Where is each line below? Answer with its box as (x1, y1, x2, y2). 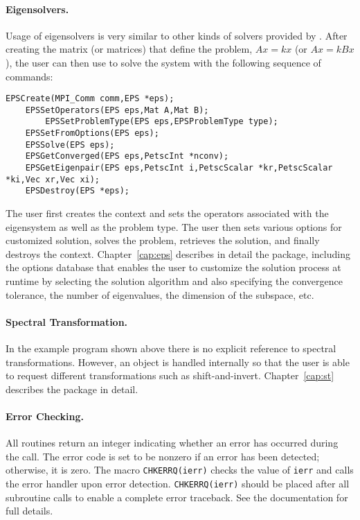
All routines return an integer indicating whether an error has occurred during (6, 435, 339, 450)
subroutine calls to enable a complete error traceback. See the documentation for (6, 489, 348, 504)
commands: (6, 69, 53, 83)
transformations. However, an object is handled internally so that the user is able (6, 354, 350, 369)
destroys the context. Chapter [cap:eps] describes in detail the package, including (6, 246, 350, 261)
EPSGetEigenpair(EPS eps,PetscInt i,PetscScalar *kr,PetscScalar (25, 163, 333, 173)
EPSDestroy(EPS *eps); (25, 186, 129, 196)
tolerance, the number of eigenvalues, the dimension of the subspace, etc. (6, 287, 314, 302)
